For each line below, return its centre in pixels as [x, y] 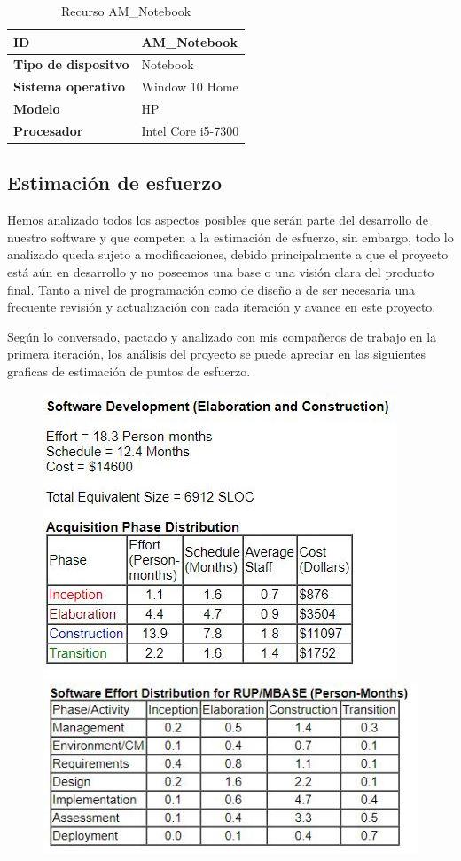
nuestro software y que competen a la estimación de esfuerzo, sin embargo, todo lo [230, 237]
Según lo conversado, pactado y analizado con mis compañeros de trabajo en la [222, 336]
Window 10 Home [190, 87]
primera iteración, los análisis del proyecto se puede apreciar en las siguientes [217, 354]
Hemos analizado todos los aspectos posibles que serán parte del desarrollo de [218, 220]
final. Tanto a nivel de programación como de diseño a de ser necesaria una [211, 289]
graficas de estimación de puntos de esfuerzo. [129, 371]
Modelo [37, 109]
